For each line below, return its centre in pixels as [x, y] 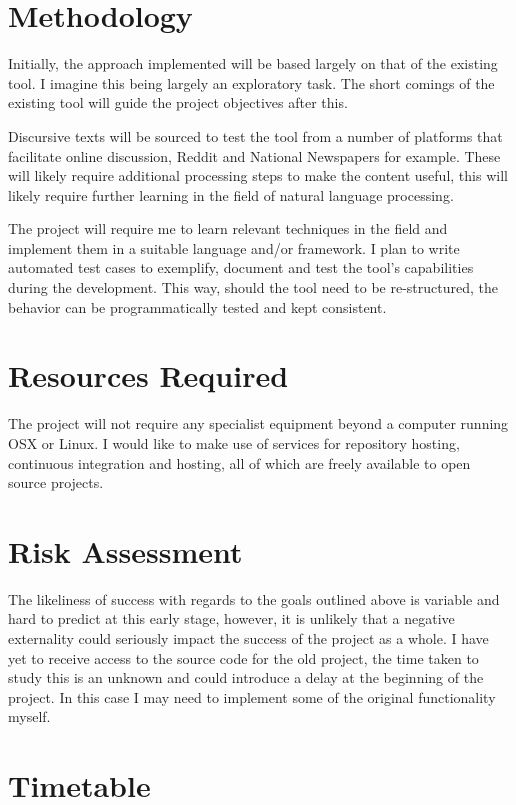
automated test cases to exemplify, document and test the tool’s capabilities [241, 267]
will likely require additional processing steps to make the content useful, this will [258, 175]
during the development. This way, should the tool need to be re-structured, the [253, 287]
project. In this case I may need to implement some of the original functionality [252, 696]
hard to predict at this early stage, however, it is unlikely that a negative [231, 618]
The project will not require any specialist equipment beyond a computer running [258, 423]
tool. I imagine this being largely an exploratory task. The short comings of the [251, 82]
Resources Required [148, 375]
